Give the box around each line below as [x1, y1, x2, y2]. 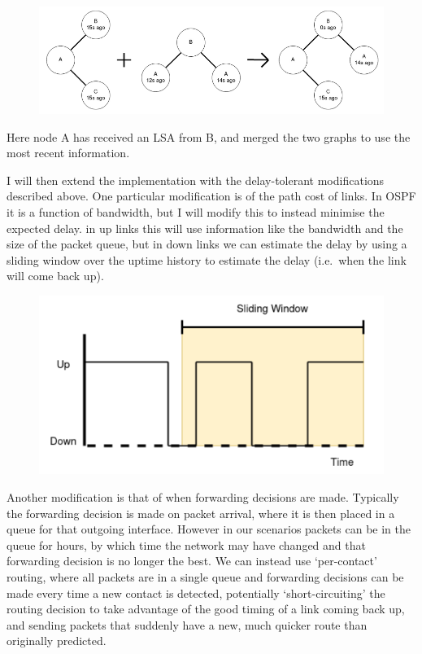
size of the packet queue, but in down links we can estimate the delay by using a [7, 235, 407, 252]
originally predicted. [7, 632, 107, 649]
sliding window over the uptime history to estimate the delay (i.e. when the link [7, 251, 407, 268]
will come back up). [7, 267, 104, 284]
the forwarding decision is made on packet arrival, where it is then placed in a [7, 504, 395, 521]
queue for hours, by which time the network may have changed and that [7, 536, 366, 553]
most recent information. [7, 144, 130, 161]
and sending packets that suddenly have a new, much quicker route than [7, 616, 368, 633]
